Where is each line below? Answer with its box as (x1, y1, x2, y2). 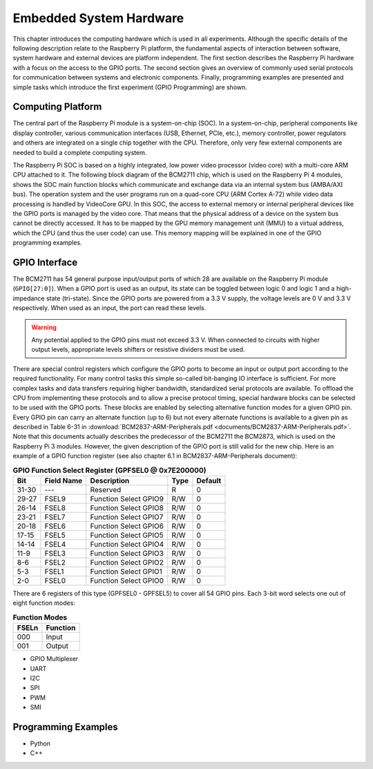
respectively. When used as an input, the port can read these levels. (12, 304, 207, 312)
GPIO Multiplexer (30, 655, 79, 663)
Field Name (44, 476, 83, 486)
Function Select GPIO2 (90, 558, 164, 568)
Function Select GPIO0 (90, 576, 164, 586)
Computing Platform (12, 101, 102, 113)
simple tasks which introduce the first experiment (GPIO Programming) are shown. (12, 83, 248, 91)
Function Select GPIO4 (90, 540, 164, 550)
